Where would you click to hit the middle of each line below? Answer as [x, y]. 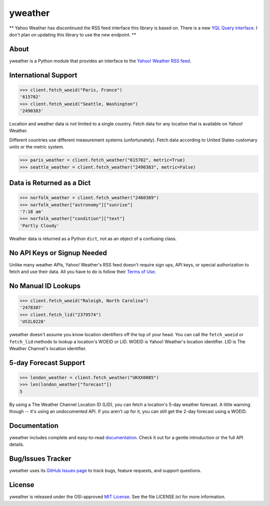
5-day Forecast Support [47, 363]
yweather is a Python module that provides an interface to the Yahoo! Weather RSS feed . [100, 61]
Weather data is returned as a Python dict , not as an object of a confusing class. [93, 239]
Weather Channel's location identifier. [48, 348]
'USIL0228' [33, 322]
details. [17, 444]
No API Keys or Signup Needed [58, 253]
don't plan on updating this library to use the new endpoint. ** [73, 34]
